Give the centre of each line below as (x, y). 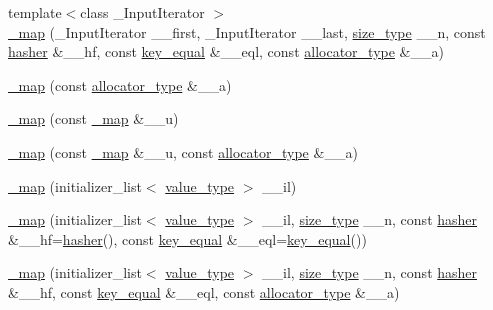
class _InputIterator (142, 12)
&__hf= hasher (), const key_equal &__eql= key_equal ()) (187, 238)
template (35, 12)
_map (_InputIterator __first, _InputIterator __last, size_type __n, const (247, 31)
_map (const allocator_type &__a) (120, 84)
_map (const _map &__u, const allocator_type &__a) (183, 151)
